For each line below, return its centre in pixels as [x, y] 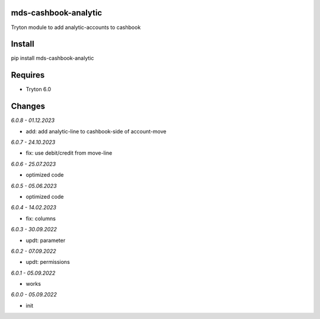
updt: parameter [46, 240]
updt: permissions [48, 262]
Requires [28, 75]
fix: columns [41, 218]
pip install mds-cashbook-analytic [52, 58]
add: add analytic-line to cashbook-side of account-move [96, 131]
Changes [28, 106]
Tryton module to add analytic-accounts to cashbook [76, 27]
